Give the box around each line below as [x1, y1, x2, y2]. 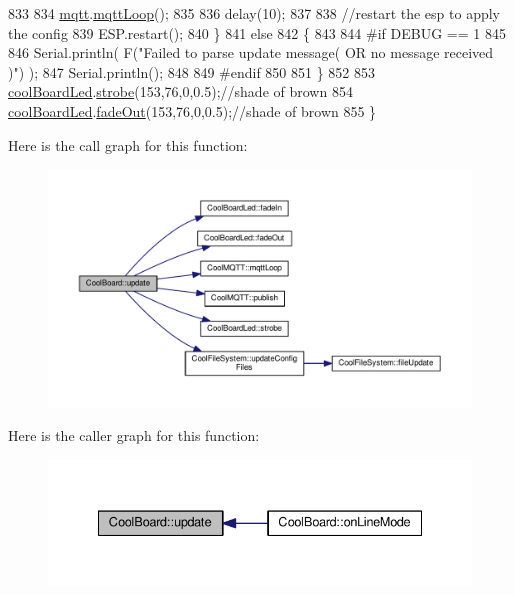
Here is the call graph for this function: [8, 134, 248, 155]
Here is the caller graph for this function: [8, 425, 260, 446]
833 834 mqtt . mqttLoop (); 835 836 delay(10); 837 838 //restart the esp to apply [8, 3, 501, 23]
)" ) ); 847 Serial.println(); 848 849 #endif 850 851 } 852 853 [8, 61, 376, 82]
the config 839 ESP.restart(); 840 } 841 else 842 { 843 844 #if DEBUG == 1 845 [8, 22, 506, 43]
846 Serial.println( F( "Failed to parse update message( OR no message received [8, 42, 494, 63]
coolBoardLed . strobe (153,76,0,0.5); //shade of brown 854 [8, 81, 353, 102]
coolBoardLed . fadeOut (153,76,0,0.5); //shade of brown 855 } [8, 100, 377, 121]
